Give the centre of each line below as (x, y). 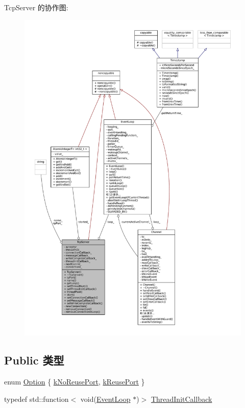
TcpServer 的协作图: (36, 7)
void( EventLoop (105, 399)
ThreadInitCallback (181, 399)
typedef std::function (36, 399)
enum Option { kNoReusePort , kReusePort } (75, 382)
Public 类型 (34, 360)
